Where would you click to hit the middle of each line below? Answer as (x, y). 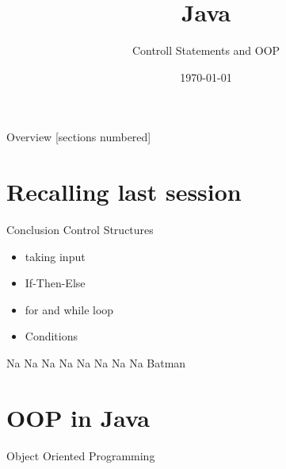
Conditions (51, 336)
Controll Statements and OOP (206, 50)
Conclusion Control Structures (80, 230)
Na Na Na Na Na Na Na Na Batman (96, 363)
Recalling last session (124, 192)
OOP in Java (78, 417)
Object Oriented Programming (81, 455)
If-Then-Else (55, 283)
